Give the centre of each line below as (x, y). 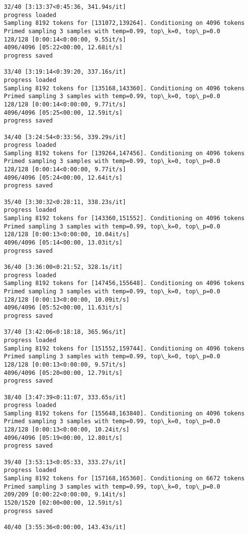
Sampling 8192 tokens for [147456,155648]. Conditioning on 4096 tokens (124, 283)
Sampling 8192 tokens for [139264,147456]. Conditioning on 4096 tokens (124, 153)
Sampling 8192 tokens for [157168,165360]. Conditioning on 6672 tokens (124, 479)
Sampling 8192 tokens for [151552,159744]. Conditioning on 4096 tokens (124, 348)
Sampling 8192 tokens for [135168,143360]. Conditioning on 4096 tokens (124, 88)
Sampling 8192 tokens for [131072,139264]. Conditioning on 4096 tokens (124, 23)
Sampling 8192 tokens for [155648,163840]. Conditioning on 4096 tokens (124, 413)
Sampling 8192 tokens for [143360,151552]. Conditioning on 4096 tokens (124, 218)
